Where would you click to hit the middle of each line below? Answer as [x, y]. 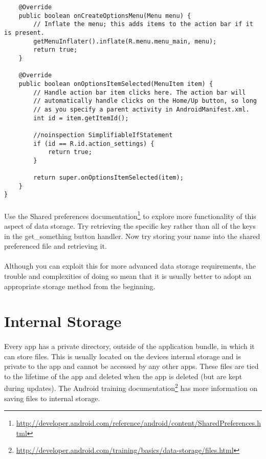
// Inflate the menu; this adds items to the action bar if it [143, 24]
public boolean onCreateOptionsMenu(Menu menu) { [105, 16]
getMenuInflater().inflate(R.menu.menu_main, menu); [125, 41]
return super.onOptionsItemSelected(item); [108, 178]
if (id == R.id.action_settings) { [94, 144]
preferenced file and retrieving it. [56, 246]
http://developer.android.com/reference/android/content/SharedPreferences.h [139, 423]
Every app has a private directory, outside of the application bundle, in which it [129, 346]
